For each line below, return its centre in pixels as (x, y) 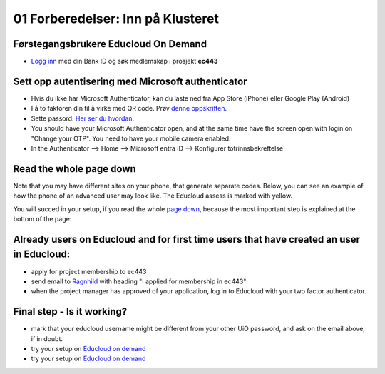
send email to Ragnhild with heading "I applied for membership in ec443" (139, 281)
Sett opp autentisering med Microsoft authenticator (130, 81)
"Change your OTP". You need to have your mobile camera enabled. (131, 138)
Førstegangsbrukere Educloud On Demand (110, 44)
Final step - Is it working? (70, 312)
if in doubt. (47, 338)
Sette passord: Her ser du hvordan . (83, 118)
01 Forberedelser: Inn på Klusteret (116, 19)
